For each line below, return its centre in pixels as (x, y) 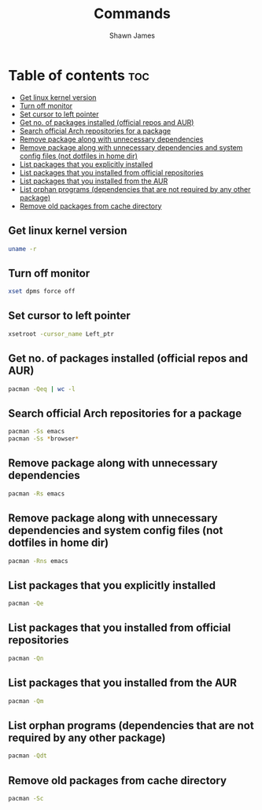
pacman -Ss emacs (37, 432)
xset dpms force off (42, 292)
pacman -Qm (26, 701)
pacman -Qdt (28, 756)
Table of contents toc (79, 75)
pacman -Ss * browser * (44, 439)
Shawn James (132, 35)
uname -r (22, 249)
